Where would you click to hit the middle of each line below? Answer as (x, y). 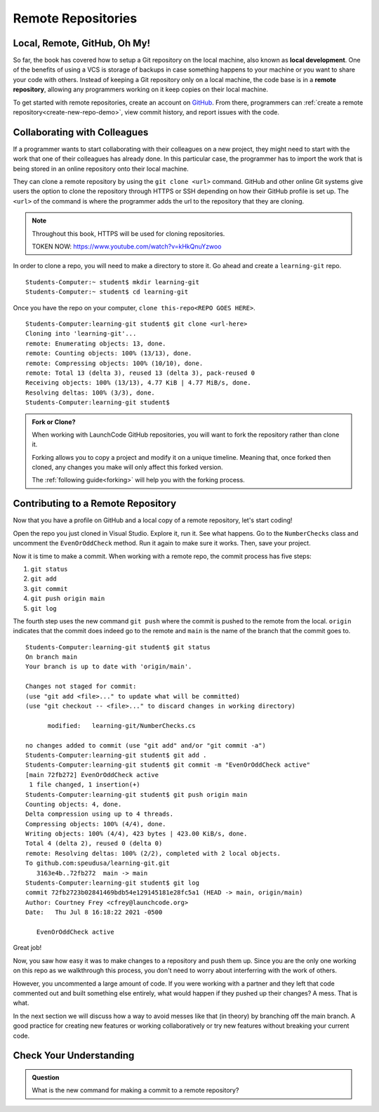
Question (46, 1077)
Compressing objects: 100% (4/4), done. (96, 824)
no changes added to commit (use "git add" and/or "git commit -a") (146, 745)
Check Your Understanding (74, 1055)
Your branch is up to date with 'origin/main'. (109, 667)
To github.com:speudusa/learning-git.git (98, 863)
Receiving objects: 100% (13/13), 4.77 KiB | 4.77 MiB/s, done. (139, 383)
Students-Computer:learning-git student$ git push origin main (137, 794)
